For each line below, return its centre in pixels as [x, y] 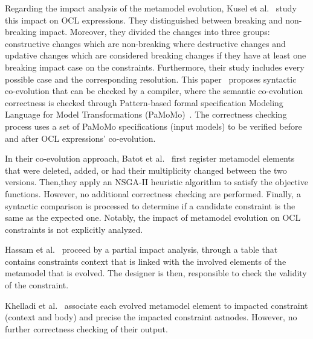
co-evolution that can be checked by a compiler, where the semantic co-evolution [154, 91]
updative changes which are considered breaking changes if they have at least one [156, 55]
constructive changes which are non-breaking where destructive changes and [145, 43]
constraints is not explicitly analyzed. [74, 229]
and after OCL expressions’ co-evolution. [80, 138]
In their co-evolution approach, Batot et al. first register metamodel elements [150, 158]
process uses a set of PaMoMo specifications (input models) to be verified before [153, 126]
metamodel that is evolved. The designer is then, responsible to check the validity [156, 273]
